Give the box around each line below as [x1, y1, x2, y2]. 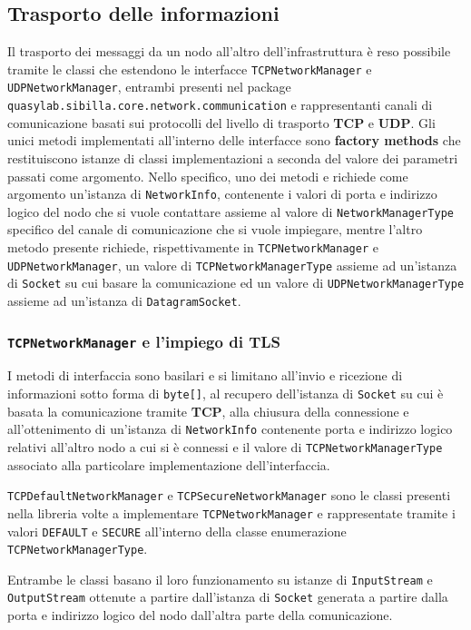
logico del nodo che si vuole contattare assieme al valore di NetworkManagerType [7, 202, 454, 221]
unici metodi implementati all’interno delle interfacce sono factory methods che [7, 131, 461, 150]
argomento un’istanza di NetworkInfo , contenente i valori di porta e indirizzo [7, 184, 437, 203]
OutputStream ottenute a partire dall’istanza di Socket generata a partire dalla [7, 587, 448, 606]
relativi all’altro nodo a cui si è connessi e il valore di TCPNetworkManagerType [7, 437, 443, 456]
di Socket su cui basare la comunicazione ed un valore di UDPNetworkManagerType [7, 273, 465, 292]
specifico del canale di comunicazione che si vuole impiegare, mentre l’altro [7, 220, 423, 239]
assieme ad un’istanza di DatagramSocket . [7, 291, 241, 310]
